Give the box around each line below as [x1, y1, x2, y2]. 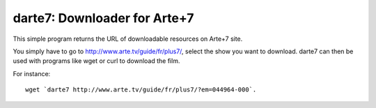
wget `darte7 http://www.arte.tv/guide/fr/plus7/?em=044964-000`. [25, 86, 257, 93]
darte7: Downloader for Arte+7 [13, 10, 194, 26]
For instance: [13, 69, 51, 78]
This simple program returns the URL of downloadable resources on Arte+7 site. [13, 35, 243, 43]
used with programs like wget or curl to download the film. [13, 57, 180, 65]
